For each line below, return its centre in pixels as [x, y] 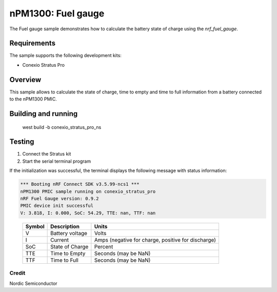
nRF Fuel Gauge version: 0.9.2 [60, 198]
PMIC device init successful [57, 206]
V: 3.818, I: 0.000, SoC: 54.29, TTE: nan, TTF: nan [88, 213]
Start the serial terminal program [57, 161]
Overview [25, 80]
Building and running [44, 114]
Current [60, 240]
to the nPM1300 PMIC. [33, 99]
